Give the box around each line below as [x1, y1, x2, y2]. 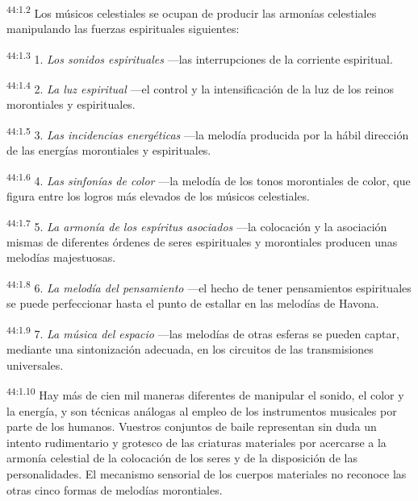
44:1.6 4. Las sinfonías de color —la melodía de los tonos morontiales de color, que [6, 169, 411, 188]
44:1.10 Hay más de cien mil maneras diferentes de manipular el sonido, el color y [6, 384, 404, 403]
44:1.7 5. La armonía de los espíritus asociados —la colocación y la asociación [6, 215, 387, 234]
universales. [6, 356, 64, 373]
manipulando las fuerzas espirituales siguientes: [6, 20, 240, 37]
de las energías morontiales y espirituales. [6, 142, 211, 159]
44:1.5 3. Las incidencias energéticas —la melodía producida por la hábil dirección [6, 123, 409, 143]
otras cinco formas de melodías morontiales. [6, 481, 223, 498]
